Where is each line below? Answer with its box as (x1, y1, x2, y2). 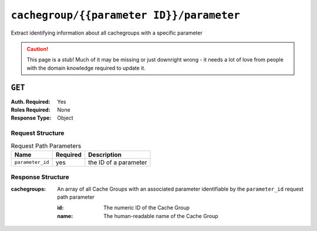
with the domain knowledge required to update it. (26, 64, 146, 72)
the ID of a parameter (88, 158, 147, 167)
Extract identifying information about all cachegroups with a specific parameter (11, 29, 203, 36)
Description (88, 150, 122, 158)
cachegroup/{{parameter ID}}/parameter (11, 9, 240, 22)
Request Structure (11, 129, 65, 137)
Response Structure (11, 173, 70, 181)
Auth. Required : (11, 98, 50, 105)
